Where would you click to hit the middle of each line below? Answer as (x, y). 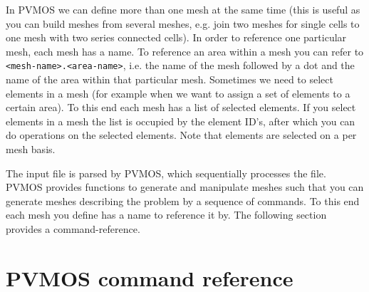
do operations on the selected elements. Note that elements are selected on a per (181, 135)
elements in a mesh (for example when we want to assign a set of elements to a (178, 93)
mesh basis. (31, 149)
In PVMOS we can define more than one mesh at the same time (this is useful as (183, 9)
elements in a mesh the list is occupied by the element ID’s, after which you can (181, 121)
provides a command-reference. (73, 228)
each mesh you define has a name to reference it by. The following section (166, 215)
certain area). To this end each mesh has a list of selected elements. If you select (181, 107)
